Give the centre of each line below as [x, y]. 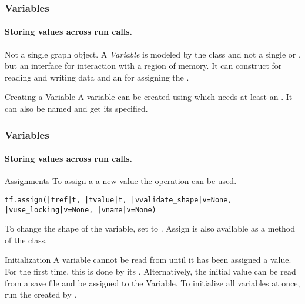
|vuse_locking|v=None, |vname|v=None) [81, 210]
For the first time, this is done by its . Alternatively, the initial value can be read [150, 271]
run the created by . [41, 294]
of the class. [26, 240]
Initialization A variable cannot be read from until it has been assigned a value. [148, 260]
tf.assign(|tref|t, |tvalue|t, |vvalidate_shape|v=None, [118, 200]
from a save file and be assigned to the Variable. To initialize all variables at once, [152, 283]
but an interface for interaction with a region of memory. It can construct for [143, 66]
